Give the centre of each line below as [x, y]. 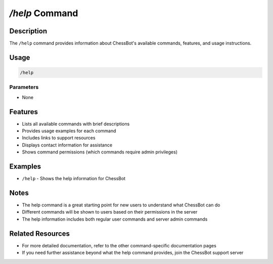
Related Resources [40, 233]
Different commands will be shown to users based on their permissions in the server [110, 212]
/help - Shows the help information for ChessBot [74, 179]
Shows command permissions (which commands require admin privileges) [100, 152]
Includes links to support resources [59, 138]
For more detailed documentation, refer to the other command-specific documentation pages [119, 245]
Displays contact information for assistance [67, 145]
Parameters [24, 87]
